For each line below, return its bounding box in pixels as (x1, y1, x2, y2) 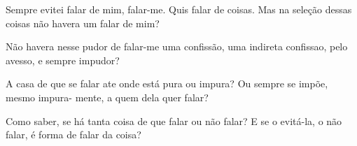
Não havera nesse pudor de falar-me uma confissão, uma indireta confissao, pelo (6, 39, 348, 54)
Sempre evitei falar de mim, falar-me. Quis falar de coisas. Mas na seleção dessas (6, 2, 352, 16)
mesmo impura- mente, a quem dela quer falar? (6, 89, 209, 104)
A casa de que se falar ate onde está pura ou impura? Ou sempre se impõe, (6, 76, 328, 91)
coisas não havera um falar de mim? (6, 15, 160, 30)
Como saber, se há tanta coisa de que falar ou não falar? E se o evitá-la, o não (6, 113, 342, 128)
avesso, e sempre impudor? (6, 52, 120, 67)
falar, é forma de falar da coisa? (6, 127, 141, 142)
